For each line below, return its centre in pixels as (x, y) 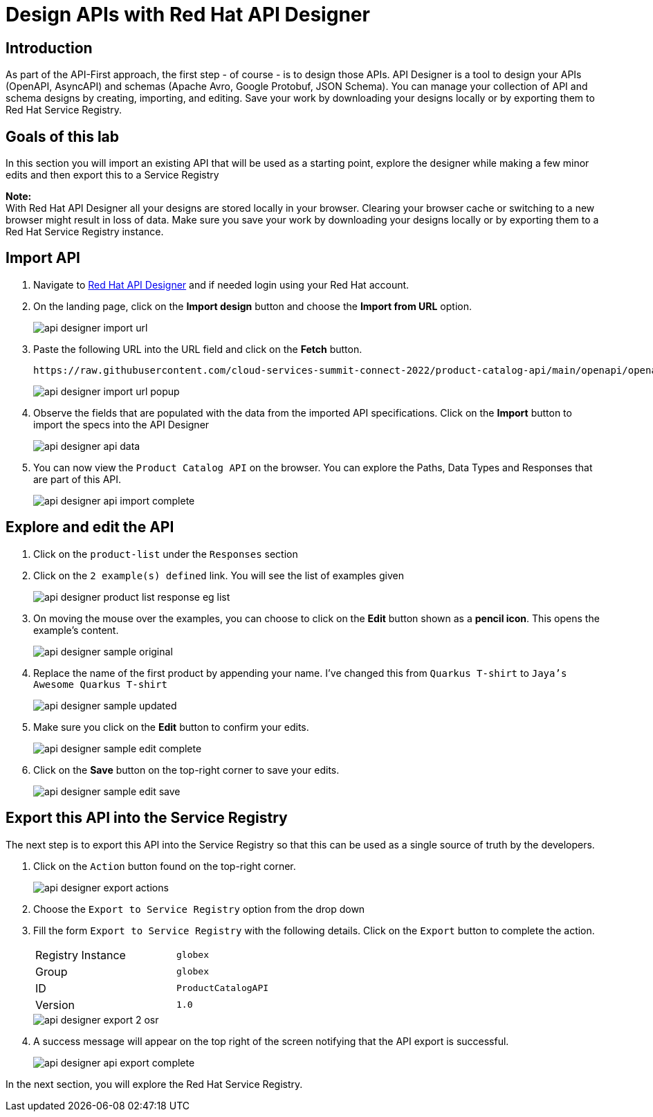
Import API (43, 258)
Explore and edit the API (90, 527)
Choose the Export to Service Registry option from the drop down (199, 909)
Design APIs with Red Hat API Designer (188, 15)
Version (55, 1005)
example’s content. (76, 630)
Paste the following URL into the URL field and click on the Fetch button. (198, 349)
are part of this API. (77, 479)
